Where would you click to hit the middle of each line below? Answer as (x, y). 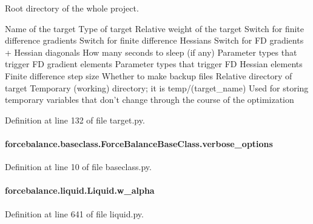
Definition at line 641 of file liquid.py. (74, 213)
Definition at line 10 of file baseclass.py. (78, 167)
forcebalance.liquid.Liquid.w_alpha (80, 190)
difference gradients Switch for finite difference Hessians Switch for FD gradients (154, 40)
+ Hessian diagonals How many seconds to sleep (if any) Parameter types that (151, 52)
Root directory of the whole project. (72, 8)
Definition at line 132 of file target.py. (75, 120)
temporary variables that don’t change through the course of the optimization (150, 100)
